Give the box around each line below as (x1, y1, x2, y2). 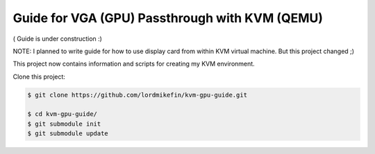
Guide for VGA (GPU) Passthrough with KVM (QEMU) (12, 10, 323, 26)
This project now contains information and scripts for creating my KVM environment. (12, 59, 255, 68)
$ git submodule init (27, 119, 101, 128)
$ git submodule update (27, 130, 109, 137)
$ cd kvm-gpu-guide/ (27, 110, 97, 118)
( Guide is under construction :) (12, 35, 102, 43)
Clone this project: (12, 73, 66, 81)
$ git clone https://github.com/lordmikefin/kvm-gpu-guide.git (27, 90, 248, 99)
